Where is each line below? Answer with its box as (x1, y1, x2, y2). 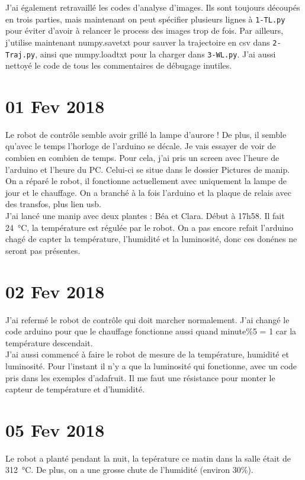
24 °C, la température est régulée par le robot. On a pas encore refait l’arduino (5, 221, 293, 233)
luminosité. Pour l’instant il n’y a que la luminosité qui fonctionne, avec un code (5, 359, 297, 372)
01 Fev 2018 (5, 94, 105, 118)
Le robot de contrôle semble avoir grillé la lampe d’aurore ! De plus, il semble (5, 128, 287, 140)
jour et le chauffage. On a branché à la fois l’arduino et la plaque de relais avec (5, 186, 291, 198)
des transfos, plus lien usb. (5, 198, 101, 210)
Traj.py (5, 50, 36, 59)
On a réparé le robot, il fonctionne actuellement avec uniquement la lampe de (5, 175, 287, 187)
